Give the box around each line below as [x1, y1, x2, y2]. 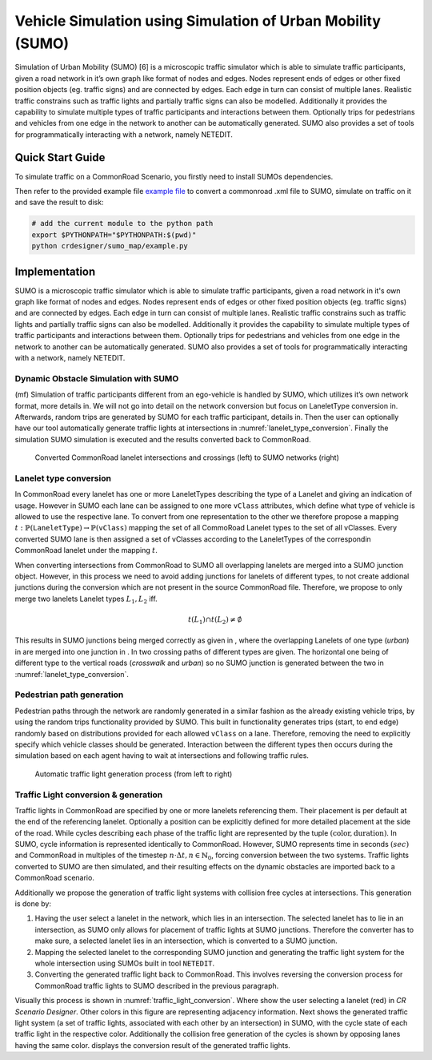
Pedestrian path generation [14, 689, 124, 700]
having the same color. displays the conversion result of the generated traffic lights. [14, 1040, 291, 1050]
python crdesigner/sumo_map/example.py [31, 241, 188, 251]
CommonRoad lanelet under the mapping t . [14, 546, 158, 555]
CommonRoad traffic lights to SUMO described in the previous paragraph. [34, 981, 279, 990]
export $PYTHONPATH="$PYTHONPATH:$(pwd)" [31, 230, 197, 240]
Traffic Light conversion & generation [14, 789, 163, 800]
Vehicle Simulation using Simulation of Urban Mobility [14, 12, 382, 30]
